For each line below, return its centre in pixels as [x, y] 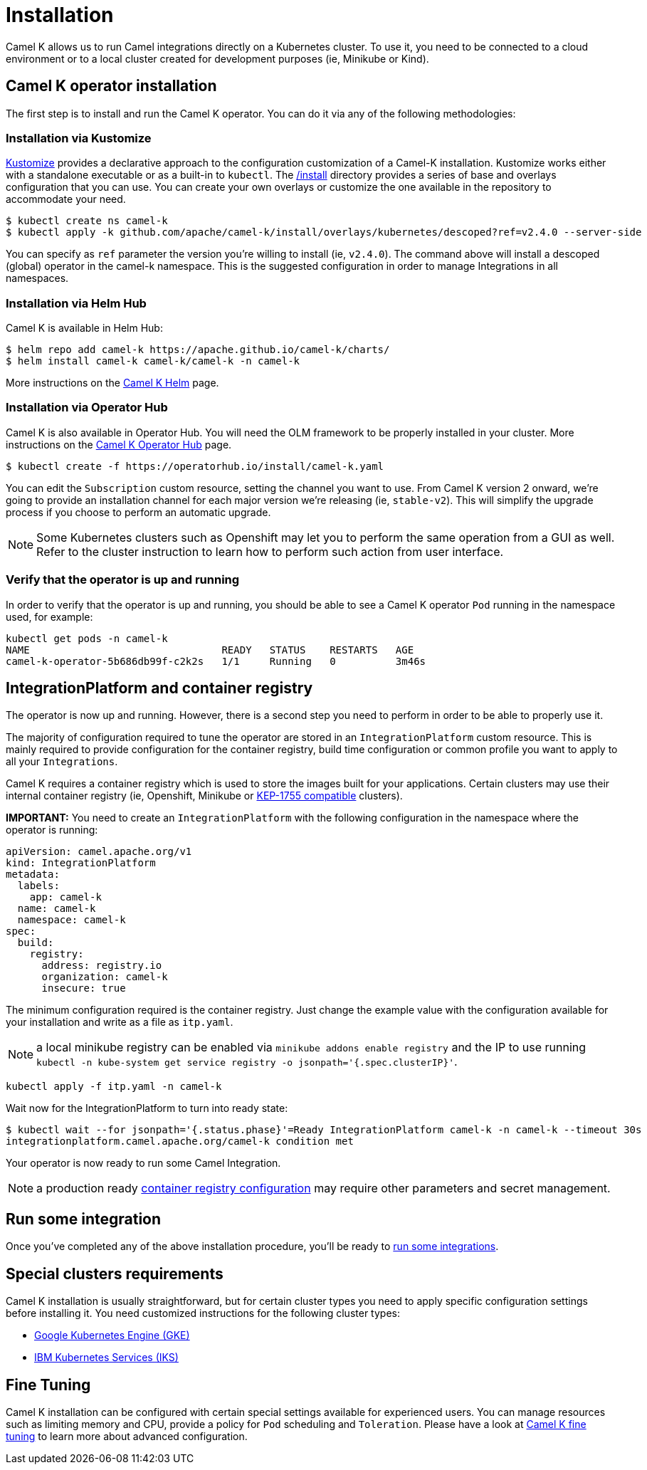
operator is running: [52, 830]
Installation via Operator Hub [87, 408]
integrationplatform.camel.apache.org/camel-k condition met [180, 1141]
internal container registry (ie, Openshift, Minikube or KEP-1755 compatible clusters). [204, 796]
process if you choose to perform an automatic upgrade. [138, 512]
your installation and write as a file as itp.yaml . [120, 1022]
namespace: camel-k [72, 920]
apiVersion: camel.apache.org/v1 [99, 852]
